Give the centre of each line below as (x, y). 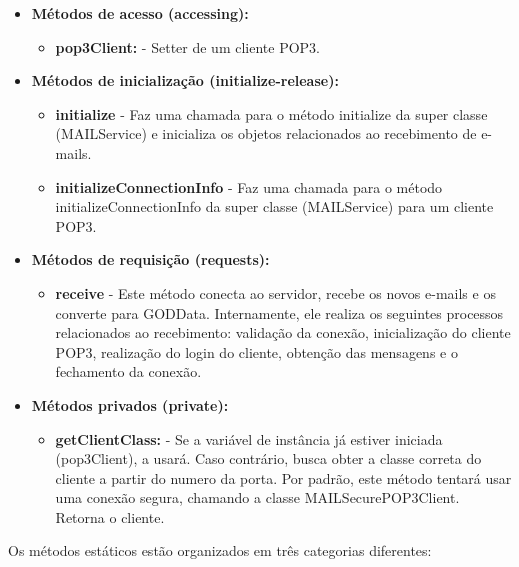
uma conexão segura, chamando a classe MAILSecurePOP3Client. (257, 497)
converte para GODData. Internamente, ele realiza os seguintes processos (279, 312)
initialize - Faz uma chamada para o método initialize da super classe (271, 113)
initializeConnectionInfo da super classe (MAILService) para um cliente (274, 206)
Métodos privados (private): (130, 404)
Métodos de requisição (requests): (150, 259)
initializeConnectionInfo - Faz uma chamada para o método (249, 186)
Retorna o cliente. (110, 516)
